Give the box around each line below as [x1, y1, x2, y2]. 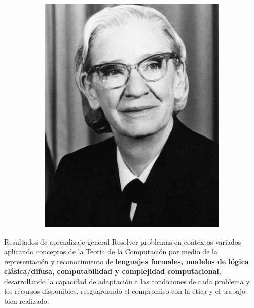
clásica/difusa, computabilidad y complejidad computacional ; [4, 266, 221, 277]
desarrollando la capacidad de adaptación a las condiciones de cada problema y [4, 276, 250, 286]
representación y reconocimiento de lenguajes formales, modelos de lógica [4, 256, 249, 266]
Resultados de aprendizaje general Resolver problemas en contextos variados [4, 236, 241, 247]
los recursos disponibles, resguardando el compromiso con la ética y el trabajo [4, 286, 245, 296]
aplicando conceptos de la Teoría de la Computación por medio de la [4, 246, 217, 257]
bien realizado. [4, 296, 49, 306]
